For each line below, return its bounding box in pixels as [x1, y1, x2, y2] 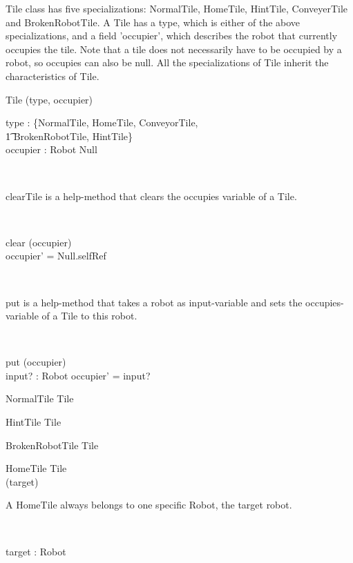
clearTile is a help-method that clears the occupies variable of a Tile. [6, 188, 297, 203]
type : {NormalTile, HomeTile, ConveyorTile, [6, 115, 198, 130]
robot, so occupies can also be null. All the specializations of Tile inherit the [6, 55, 329, 70]
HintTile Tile [6, 415, 61, 429]
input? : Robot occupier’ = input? [6, 368, 151, 382]
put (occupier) [6, 355, 66, 369]
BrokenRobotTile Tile [6, 437, 99, 452]
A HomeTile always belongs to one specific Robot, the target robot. [6, 497, 292, 512]
